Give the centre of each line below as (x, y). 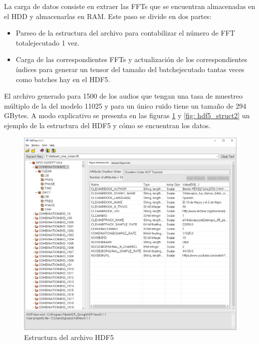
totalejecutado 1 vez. (48, 42)
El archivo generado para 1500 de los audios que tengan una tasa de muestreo (123, 96)
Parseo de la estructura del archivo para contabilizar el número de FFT (125, 33)
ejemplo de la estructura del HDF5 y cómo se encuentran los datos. (107, 125)
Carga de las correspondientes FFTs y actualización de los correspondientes (132, 59)
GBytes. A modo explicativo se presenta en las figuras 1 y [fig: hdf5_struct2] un (127, 115)
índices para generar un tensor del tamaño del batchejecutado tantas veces (130, 69)
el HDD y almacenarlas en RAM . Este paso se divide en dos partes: (108, 16)
